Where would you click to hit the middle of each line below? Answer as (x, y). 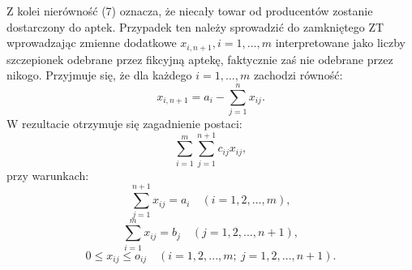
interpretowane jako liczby (340, 43)
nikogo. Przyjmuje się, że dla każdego (99, 75)
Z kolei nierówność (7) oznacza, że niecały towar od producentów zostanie (190, 11)
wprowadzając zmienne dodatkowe (92, 43)
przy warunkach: (48, 175)
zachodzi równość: (298, 75)
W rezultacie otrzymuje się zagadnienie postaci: (124, 123)
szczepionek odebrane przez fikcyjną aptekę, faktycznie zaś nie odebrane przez (200, 59)
